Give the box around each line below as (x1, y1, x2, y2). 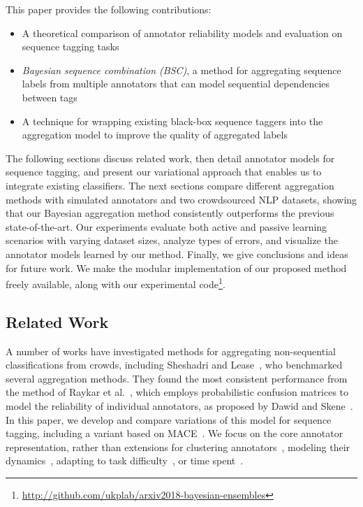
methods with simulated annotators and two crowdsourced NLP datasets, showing (6, 192, 357, 206)
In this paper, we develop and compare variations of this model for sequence (6, 412, 332, 427)
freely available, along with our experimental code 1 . (6, 275, 225, 291)
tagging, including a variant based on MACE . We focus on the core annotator (6, 426, 343, 441)
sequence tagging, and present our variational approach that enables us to (6, 164, 322, 179)
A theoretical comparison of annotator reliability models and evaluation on (22, 25, 343, 40)
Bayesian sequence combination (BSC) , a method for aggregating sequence (22, 62, 341, 77)
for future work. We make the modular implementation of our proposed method (6, 260, 347, 275)
